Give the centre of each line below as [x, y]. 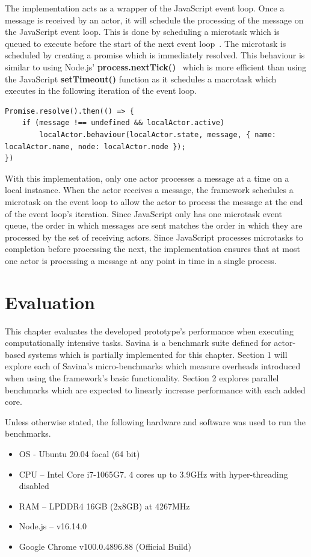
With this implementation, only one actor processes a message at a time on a [147, 178]
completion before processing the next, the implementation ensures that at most [152, 249]
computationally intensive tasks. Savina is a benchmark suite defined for [138, 343]
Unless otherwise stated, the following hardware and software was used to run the [155, 421]
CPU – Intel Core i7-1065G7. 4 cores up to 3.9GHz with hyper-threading [153, 474]
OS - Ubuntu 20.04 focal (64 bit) [79, 453]
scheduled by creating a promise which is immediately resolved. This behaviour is [155, 55]
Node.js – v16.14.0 [53, 526]
